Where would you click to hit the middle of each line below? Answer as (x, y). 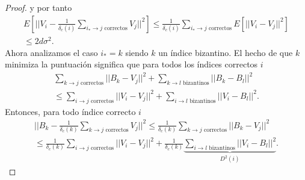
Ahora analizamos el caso (51, 52)
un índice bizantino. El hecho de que (226, 52)
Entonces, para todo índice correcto (70, 111)
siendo (137, 52)
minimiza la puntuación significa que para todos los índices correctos (131, 64)
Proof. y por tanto (39, 7)
